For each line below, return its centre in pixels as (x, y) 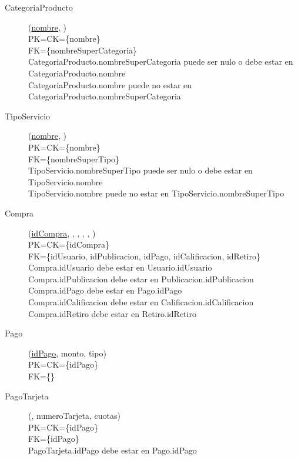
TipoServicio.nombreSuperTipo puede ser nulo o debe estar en (140, 170)
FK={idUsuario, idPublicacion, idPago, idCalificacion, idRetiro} (144, 256)
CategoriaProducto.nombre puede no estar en (110, 84)
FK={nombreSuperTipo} (74, 159)
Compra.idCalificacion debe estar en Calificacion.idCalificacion (141, 302)
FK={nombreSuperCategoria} (83, 50)
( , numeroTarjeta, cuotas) (74, 416)
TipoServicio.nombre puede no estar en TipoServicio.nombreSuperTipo (156, 193)
